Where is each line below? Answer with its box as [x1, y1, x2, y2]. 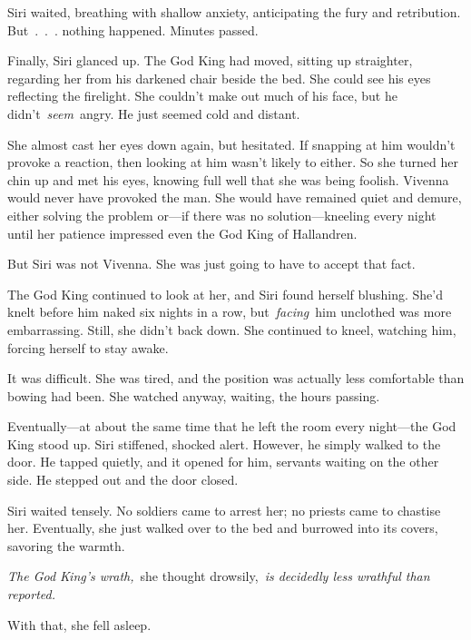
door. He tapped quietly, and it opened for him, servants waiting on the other [7, 452, 439, 471]
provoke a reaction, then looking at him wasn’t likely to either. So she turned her [7, 153, 458, 172]
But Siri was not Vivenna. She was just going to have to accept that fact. [7, 254, 416, 273]
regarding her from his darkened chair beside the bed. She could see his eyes [7, 68, 431, 87]
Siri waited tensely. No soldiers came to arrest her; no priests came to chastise [7, 500, 441, 519]
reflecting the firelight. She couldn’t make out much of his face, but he [7, 86, 397, 105]
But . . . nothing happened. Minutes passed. [7, 20, 259, 39]
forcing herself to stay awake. [7, 338, 169, 357]
